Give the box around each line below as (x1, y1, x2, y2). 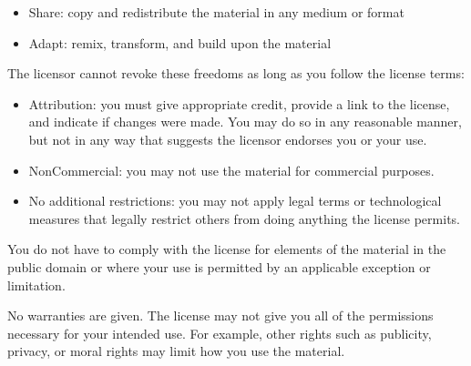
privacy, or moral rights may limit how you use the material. (7, 341, 345, 361)
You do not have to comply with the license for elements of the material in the (7, 239, 446, 259)
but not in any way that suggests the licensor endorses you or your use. (28, 129, 427, 148)
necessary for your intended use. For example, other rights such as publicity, (7, 323, 432, 342)
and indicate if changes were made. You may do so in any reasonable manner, (28, 112, 462, 131)
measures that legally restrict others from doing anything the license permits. (28, 208, 460, 228)
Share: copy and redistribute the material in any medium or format (28, 3, 404, 21)
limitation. (7, 275, 66, 294)
